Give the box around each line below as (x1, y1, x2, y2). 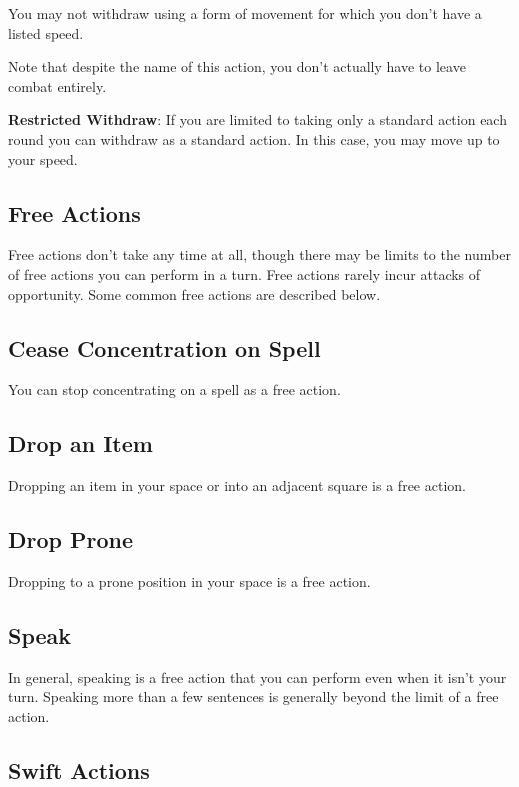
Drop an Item (8, 428, 153, 459)
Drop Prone (8, 524, 134, 555)
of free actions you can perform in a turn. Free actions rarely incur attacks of (8, 263, 481, 284)
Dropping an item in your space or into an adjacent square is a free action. (8, 475, 466, 496)
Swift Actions (8, 754, 150, 785)
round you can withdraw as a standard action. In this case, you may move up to (8, 128, 500, 149)
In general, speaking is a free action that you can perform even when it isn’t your (8, 666, 507, 687)
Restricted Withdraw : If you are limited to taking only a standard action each (8, 109, 507, 130)
